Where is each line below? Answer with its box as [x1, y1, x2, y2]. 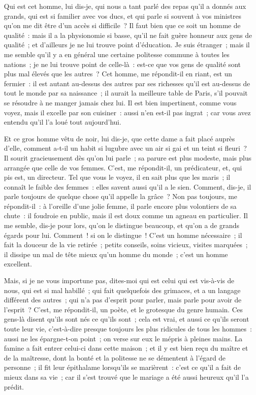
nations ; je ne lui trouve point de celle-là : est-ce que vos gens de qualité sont [4, 59, 241, 69]
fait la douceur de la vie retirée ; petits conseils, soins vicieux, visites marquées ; [4, 239, 248, 250]
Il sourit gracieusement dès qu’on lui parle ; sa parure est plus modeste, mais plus [4, 152, 252, 163]
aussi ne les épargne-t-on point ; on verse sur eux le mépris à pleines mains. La [4, 333, 243, 343]
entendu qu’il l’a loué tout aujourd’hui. [4, 117, 122, 127]
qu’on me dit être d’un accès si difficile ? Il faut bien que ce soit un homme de [4, 20, 241, 31]
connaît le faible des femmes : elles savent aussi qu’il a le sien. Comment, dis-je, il [4, 181, 251, 192]
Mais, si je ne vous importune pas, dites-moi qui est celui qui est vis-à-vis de [4, 275, 234, 286]
